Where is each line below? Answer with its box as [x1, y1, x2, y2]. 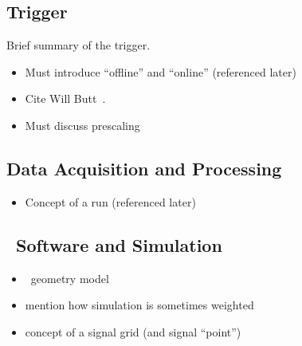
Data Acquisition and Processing [6, 155, 282, 180]
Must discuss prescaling [25, 116, 140, 133]
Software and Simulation [16, 232, 222, 257]
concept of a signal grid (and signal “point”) [25, 323, 241, 340]
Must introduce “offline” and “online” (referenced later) [25, 63, 296, 80]
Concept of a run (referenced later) [25, 193, 196, 210]
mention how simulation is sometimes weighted [25, 297, 254, 313]
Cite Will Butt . [25, 90, 106, 107]
